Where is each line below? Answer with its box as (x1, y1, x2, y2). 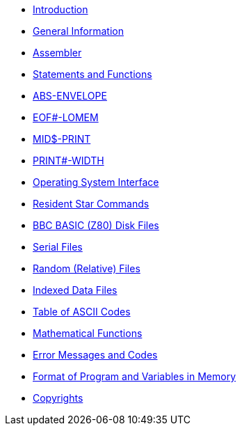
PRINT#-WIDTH (33, 155, 104, 166)
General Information (33, 25, 124, 37)
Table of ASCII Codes (33, 306, 131, 318)
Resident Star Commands (33, 198, 150, 210)
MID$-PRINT (33, 133, 91, 145)
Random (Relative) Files (33, 262, 140, 274)
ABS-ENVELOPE (33, 90, 107, 102)
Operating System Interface (33, 176, 159, 188)
